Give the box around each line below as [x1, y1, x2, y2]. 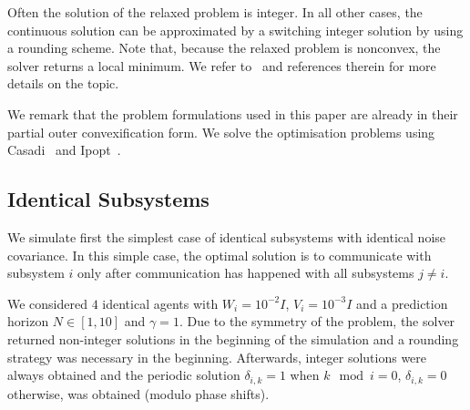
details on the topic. [7, 74, 119, 93]
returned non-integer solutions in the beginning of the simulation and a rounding [7, 329, 459, 348]
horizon [7, 312, 49, 331]
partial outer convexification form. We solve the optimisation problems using [7, 122, 435, 141]
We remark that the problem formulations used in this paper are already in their [7, 104, 458, 123]
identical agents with [102, 293, 219, 313]
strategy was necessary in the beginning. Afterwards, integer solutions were [7, 347, 427, 366]
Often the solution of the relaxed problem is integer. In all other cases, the [7, 3, 423, 21]
